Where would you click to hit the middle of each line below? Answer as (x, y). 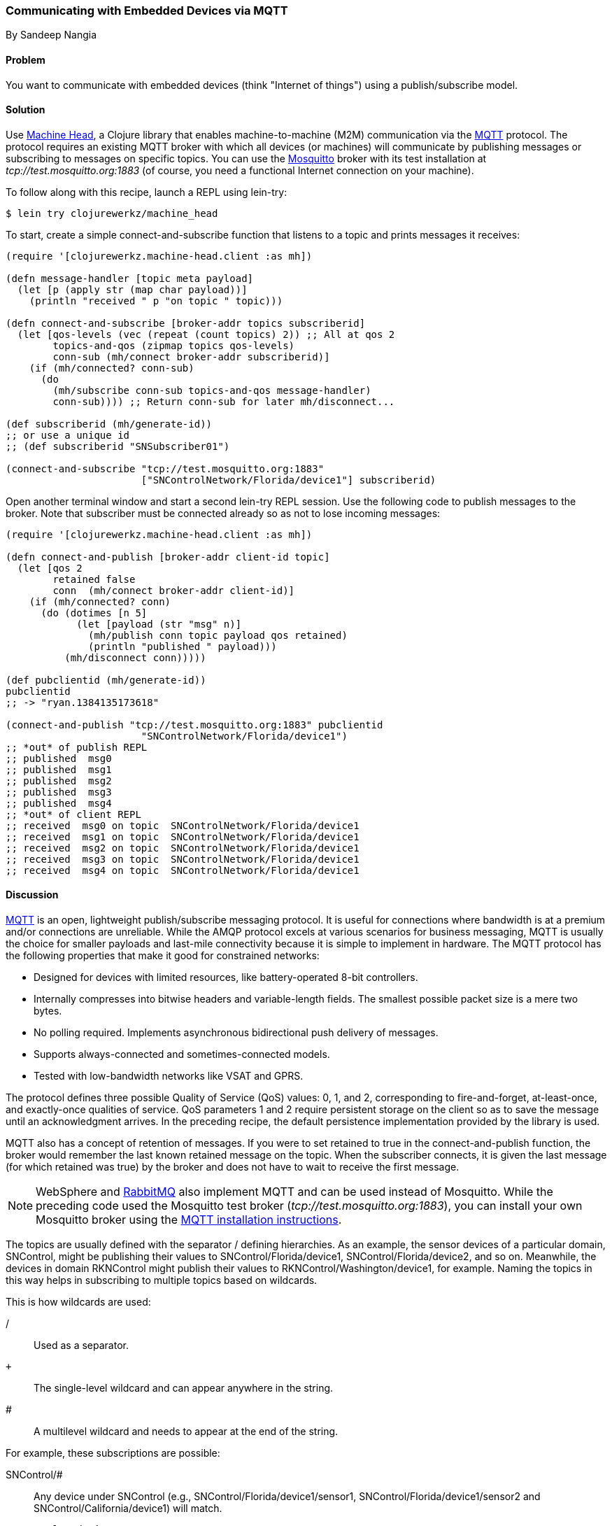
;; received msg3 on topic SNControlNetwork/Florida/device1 (183, 859)
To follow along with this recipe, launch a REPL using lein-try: (147, 192)
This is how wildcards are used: (78, 1302)
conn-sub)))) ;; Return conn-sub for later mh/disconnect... (224, 401)
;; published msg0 (59, 758)
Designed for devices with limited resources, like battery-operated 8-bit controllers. (226, 977)
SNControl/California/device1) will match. (128, 1509)
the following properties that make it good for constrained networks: (163, 956)
